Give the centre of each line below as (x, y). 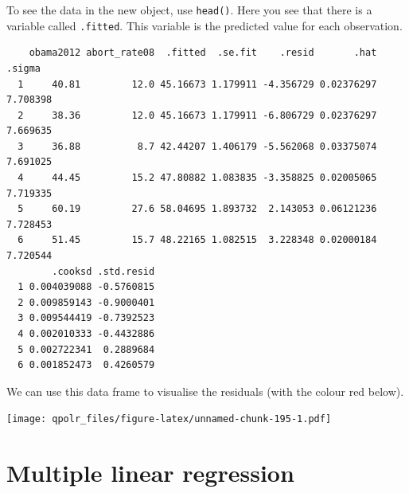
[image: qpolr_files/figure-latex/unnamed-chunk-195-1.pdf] (169, 419)
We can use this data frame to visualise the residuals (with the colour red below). (205, 391)
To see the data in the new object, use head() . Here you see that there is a (189, 10)
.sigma (23, 68)
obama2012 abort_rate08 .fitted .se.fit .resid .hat (203, 53)
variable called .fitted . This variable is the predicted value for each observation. (204, 25)
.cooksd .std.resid (103, 271)
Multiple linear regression (150, 473)
